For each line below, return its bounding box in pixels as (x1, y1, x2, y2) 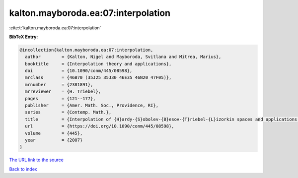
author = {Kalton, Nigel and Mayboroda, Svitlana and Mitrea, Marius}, (25, 54, 222, 59)
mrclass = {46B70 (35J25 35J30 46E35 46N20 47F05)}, (25, 75, 172, 80)
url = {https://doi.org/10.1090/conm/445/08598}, (25, 123, 174, 129)
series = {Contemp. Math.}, (25, 110, 112, 115)
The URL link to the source (9, 157, 64, 163)
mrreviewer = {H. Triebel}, (25, 89, 101, 94)
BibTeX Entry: (9, 34, 38, 40)
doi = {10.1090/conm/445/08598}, (25, 68, 133, 74)
